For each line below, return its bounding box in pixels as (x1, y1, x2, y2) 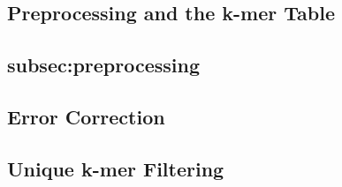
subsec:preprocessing (7, 51, 201, 79)
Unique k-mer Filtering (7, 154, 224, 182)
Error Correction (7, 102, 165, 130)
